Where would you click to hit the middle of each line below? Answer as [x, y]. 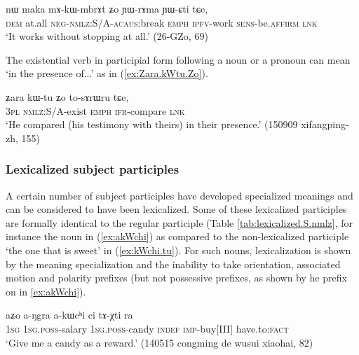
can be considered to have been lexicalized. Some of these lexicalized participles [176, 209]
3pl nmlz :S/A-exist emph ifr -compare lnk [95, 110]
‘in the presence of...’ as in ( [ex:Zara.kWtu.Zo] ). [107, 73]
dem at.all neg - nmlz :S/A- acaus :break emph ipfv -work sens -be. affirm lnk [162, 22]
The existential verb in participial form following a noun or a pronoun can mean [178, 59]
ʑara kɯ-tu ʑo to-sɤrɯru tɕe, [67, 96]
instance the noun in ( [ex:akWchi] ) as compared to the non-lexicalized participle [177, 236]
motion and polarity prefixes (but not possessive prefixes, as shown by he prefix [176, 278]
